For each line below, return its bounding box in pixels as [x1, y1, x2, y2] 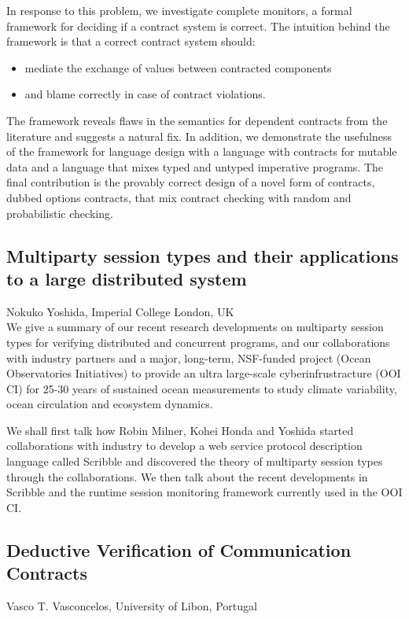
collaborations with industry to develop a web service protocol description [6, 437, 363, 454]
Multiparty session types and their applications [6, 243, 399, 267]
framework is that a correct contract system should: [6, 33, 256, 50]
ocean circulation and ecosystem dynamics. [6, 396, 213, 412]
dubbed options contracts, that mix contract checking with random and [6, 189, 352, 205]
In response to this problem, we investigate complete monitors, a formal [6, 2, 352, 18]
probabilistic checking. [6, 204, 113, 221]
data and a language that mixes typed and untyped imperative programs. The [6, 158, 384, 175]
